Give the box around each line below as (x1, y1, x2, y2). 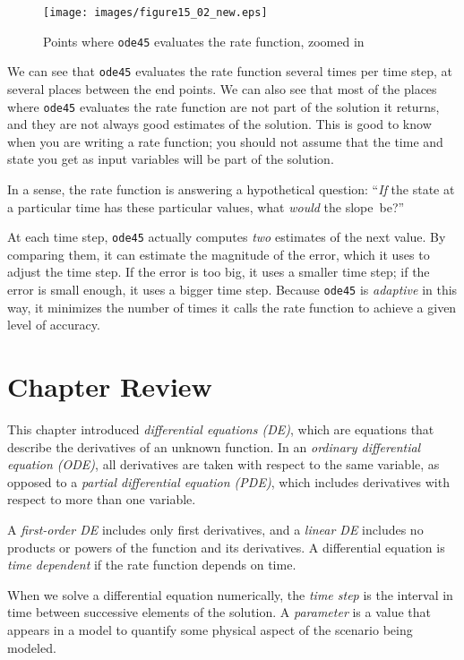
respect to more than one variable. (7, 490, 196, 509)
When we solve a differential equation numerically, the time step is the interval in (7, 585, 453, 604)
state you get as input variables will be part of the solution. (7, 150, 334, 168)
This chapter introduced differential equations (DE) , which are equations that (7, 420, 434, 438)
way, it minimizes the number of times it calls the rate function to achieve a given (7, 297, 457, 316)
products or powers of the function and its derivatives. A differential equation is (7, 537, 445, 556)
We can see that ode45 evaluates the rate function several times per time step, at (7, 62, 453, 81)
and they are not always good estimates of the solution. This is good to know (7, 115, 432, 133)
